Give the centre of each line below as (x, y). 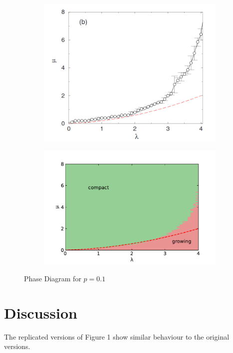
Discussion (41, 312)
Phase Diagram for (53, 279)
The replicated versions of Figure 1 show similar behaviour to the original (117, 336)
